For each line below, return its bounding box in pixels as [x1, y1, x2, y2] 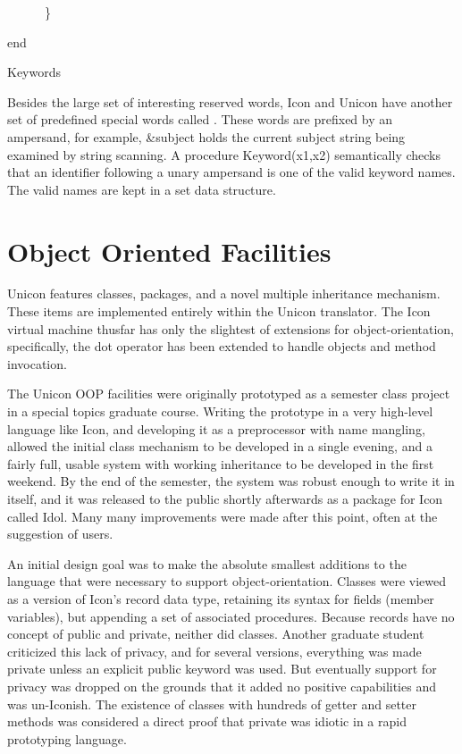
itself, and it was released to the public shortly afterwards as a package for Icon [7, 490, 443, 507]
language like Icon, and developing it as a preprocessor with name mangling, [7, 419, 425, 438]
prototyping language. [7, 729, 127, 748]
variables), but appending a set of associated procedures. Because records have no [7, 607, 455, 625]
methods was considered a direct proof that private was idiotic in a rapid [7, 712, 407, 731]
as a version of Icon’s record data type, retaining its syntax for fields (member [7, 589, 434, 607]
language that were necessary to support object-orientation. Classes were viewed [7, 572, 446, 591]
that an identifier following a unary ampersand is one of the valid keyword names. [7, 163, 456, 181]
